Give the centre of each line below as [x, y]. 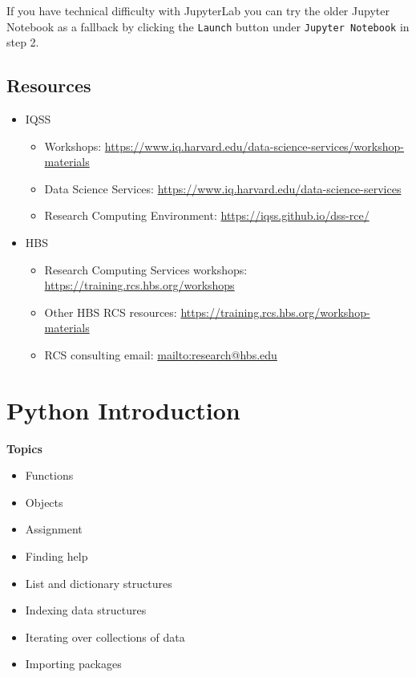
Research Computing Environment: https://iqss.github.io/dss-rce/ [207, 215]
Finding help [57, 556]
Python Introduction [123, 409]
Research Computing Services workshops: [146, 269]
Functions [49, 475]
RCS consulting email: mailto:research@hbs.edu [161, 354]
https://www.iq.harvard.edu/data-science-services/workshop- [254, 146]
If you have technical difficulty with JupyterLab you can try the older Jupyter [198, 10]
